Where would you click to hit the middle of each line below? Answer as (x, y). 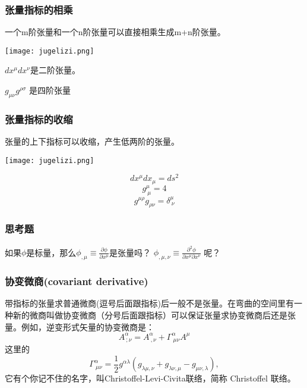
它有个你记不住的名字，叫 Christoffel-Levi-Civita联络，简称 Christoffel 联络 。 (150, 378)
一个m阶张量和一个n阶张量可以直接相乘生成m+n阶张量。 (115, 32)
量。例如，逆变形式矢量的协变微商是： (80, 326)
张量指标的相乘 (39, 9)
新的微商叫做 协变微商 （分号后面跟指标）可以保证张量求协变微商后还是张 (154, 315)
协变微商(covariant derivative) (77, 281)
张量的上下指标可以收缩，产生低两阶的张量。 (92, 141)
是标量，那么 (51, 252)
